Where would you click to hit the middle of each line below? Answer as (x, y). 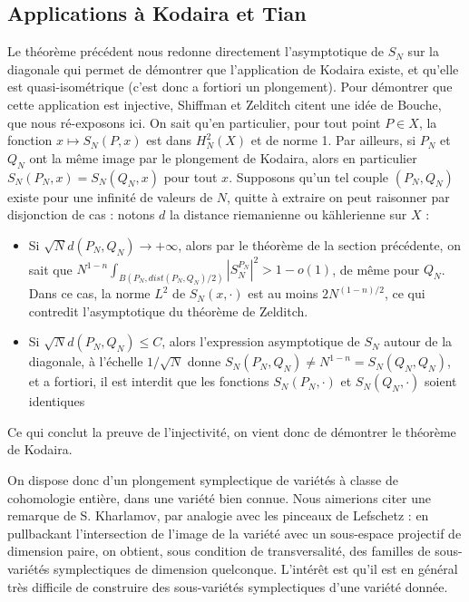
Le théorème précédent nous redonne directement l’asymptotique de (196, 51)
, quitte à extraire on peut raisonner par (338, 196)
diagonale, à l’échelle (86, 361)
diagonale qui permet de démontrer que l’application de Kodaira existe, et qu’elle (233, 68)
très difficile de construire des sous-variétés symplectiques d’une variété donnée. (228, 586)
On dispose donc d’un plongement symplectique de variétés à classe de (203, 480)
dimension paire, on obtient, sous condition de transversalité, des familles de (219, 551)
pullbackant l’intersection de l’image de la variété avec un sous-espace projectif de (234, 533)
